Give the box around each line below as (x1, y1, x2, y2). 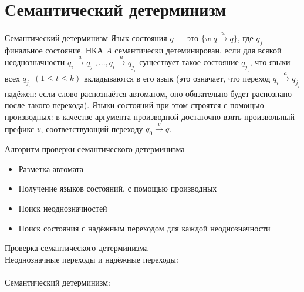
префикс (5, 122, 35, 135)
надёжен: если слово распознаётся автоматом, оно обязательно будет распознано (5, 87, 292, 99)
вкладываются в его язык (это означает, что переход (83, 72, 271, 84)
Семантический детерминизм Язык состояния (5, 31, 167, 43)
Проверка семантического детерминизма (5, 241, 148, 254)
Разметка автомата (18, 162, 84, 174)
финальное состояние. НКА (5, 43, 103, 56)
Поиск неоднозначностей (18, 202, 107, 214)
